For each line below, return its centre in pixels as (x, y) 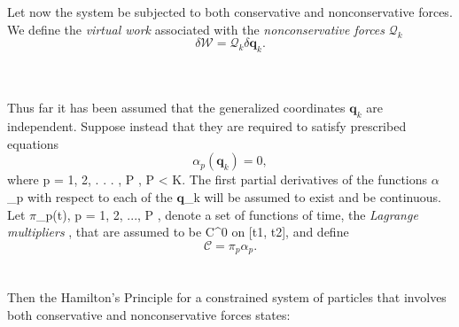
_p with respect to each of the (90, 196)
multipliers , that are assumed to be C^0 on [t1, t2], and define (178, 232)
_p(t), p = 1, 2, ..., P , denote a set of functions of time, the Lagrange (227, 214)
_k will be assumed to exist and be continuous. (312, 196)
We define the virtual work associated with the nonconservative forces (196, 29)
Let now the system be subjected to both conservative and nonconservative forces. (230, 12)
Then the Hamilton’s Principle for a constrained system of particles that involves (227, 297)
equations (33, 143)
